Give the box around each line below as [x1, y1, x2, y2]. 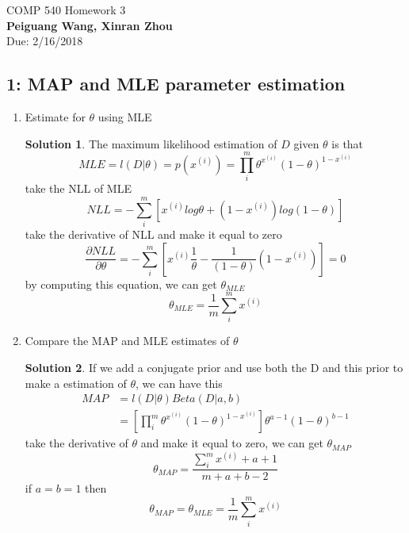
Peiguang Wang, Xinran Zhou [6, 17, 173, 33]
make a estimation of [25, 374, 127, 391]
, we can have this [136, 374, 223, 391]
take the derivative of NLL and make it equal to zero [25, 226, 282, 243]
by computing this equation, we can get [25, 275, 217, 292]
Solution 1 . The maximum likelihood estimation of [25, 135, 277, 151]
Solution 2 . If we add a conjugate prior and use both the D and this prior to [25, 359, 403, 375]
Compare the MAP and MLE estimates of [25, 332, 230, 349]
